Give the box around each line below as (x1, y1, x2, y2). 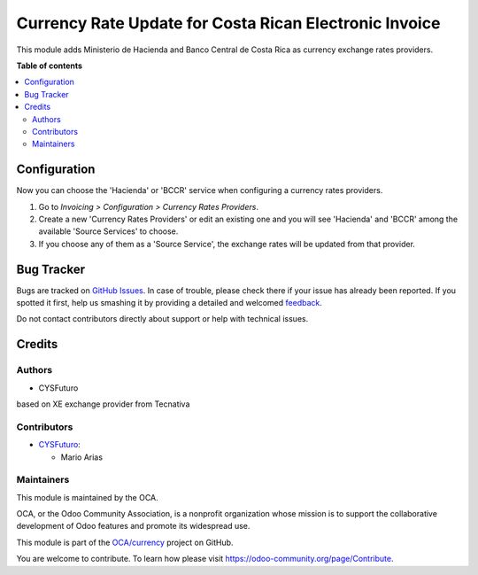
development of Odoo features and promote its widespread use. (16, 521, 251, 532)
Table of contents (16, 60, 83, 71)
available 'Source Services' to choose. (38, 226, 179, 237)
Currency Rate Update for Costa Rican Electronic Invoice (16, 13, 441, 33)
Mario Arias (60, 452, 104, 462)
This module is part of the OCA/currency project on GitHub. (16, 537, 234, 548)
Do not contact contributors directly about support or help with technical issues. (16, 314, 309, 324)
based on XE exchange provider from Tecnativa (16, 399, 190, 409)
